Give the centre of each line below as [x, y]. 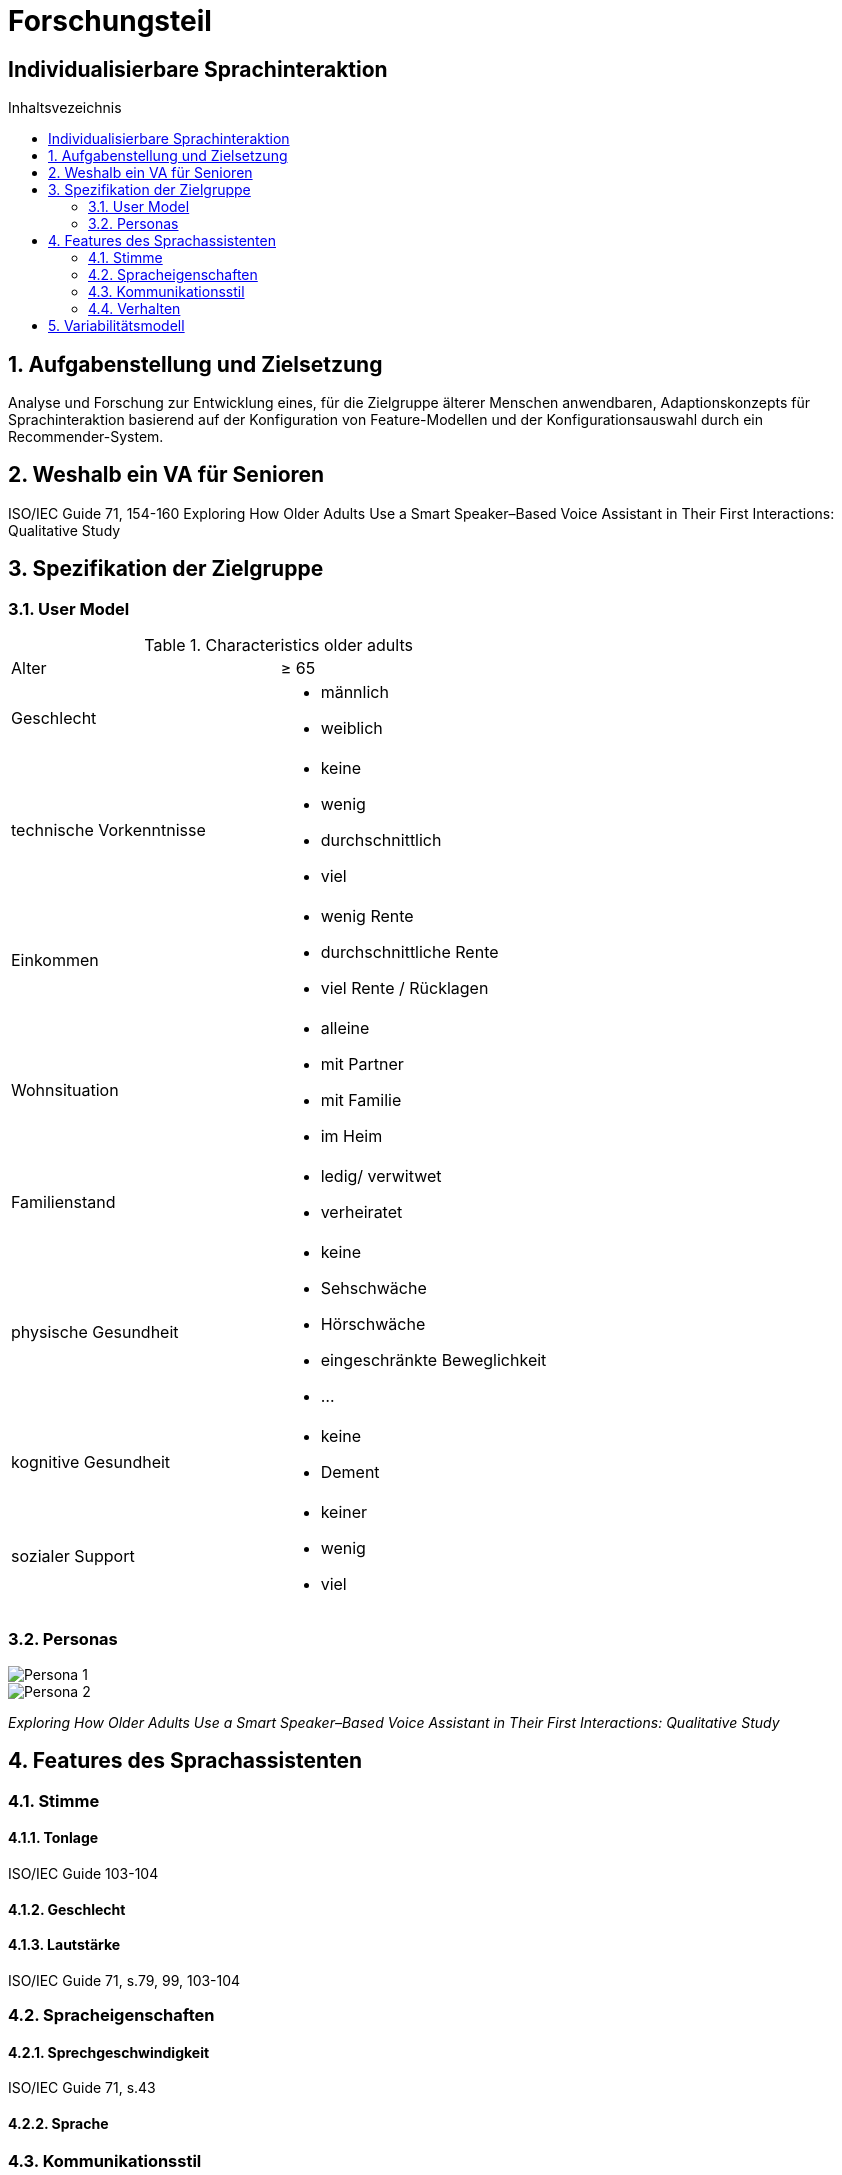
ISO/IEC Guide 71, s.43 [82, 2088]
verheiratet [361, 1212]
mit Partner [362, 1064]
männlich [354, 692]
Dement [350, 1472]
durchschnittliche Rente [409, 952]
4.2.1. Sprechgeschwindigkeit [109, 2052]
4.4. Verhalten [134, 309]
